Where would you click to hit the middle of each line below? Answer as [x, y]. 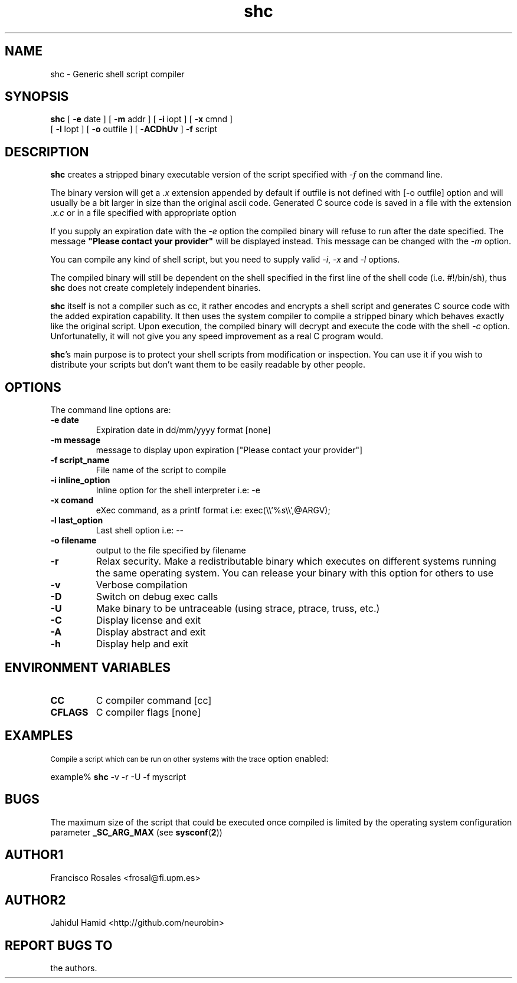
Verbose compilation [142, 585]
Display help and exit [142, 644]
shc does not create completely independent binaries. [156, 288]
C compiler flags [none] [148, 712]
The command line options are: [111, 410]
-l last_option [77, 520]
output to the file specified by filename [171, 551]
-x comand [72, 500]
